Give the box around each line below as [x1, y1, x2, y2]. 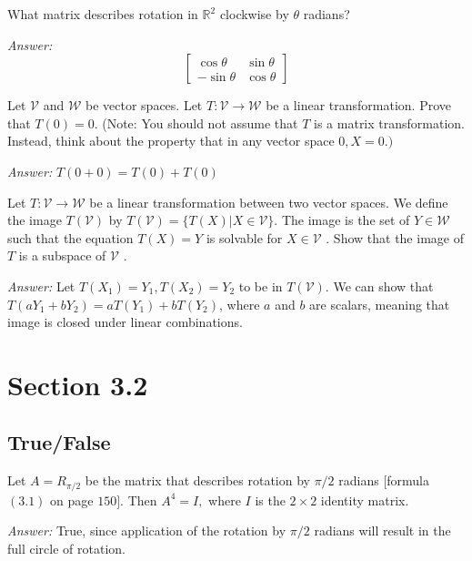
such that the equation [7, 228, 134, 247]
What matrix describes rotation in [7, 5, 198, 23]
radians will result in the [314, 521, 451, 540]
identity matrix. [320, 490, 409, 509]
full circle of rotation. [7, 538, 126, 557]
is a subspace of [18, 246, 106, 265]
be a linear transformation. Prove [266, 96, 451, 115]
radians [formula [338, 471, 430, 490]
